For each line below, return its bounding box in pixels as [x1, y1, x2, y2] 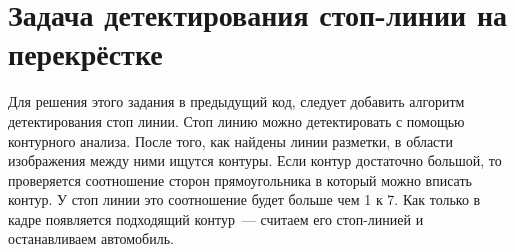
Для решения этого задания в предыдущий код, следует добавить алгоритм [8, 91, 465, 112]
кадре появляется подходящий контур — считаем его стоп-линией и [8, 208, 424, 229]
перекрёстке [8, 33, 163, 74]
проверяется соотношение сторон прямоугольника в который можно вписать [8, 169, 472, 190]
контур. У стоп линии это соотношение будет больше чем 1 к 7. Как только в [8, 189, 481, 210]
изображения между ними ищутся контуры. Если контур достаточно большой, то [8, 150, 502, 171]
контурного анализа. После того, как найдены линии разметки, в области [8, 130, 453, 151]
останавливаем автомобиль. [8, 228, 174, 249]
